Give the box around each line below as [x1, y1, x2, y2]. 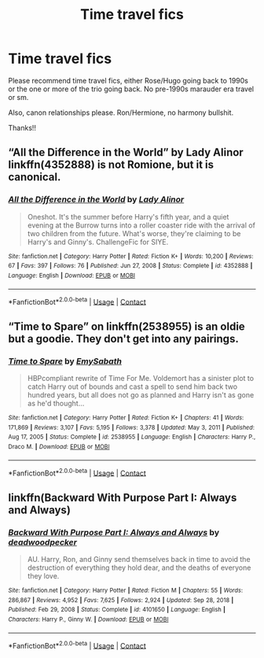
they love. [27, 571, 60, 580]
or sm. [8, 92, 29, 102]
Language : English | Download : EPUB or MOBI [8, 272, 136, 279]
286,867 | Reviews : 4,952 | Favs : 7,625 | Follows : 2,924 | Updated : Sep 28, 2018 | [8, 596, 234, 604]
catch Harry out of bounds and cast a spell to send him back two [27, 382, 238, 391]
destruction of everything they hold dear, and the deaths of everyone [27, 563, 251, 572]
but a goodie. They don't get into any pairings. [8, 332, 240, 346]
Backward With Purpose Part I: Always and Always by [8, 527, 220, 538]
